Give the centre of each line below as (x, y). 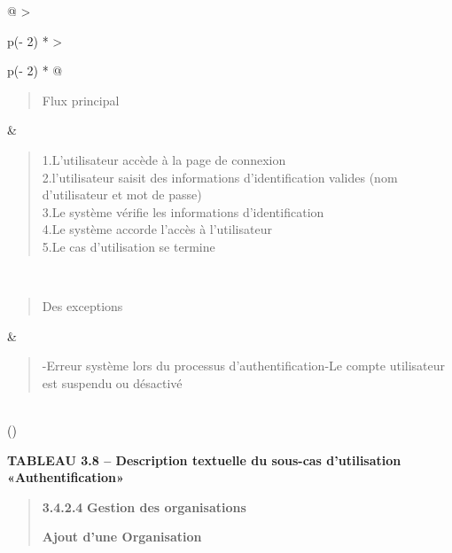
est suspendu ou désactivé (112, 382)
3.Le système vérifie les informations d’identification (183, 211)
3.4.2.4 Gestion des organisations (144, 506)
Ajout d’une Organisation (122, 537)
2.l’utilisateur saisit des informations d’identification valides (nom (220, 177)
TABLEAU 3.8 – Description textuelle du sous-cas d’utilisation (204, 460)
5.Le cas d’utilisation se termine (129, 246)
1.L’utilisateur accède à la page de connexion (164, 159)
